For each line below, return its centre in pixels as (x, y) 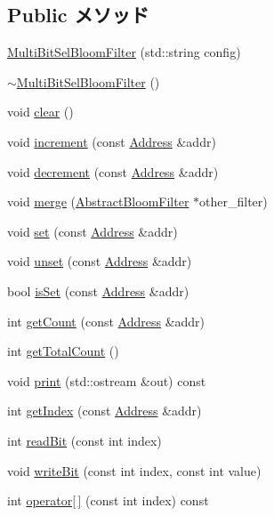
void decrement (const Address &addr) (113, 171)
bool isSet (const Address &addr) (98, 290)
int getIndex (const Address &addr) (105, 411)
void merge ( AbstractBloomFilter (98, 202)
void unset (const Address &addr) (100, 261)
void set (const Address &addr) (93, 231)
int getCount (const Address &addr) (106, 321)
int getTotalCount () (63, 351)
